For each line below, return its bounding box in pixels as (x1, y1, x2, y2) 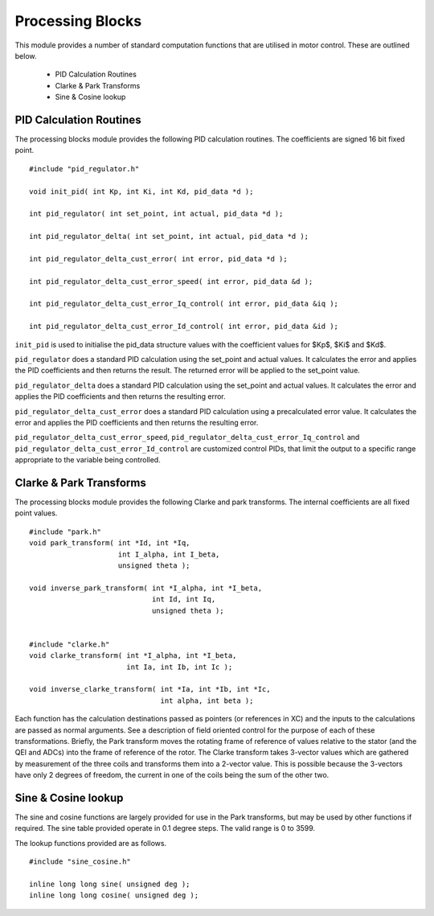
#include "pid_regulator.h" (29, 164, 140, 173)
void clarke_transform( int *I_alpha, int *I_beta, (29, 651, 237, 660)
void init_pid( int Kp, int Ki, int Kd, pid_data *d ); (29, 187, 254, 196)
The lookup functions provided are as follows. (14, 838, 167, 848)
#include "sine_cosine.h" (29, 857, 132, 866)
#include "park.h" (29, 527, 102, 536)
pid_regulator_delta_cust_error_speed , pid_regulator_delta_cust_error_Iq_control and (14, 433, 360, 442)
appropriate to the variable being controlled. (14, 455, 161, 465)
